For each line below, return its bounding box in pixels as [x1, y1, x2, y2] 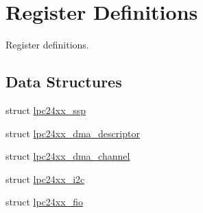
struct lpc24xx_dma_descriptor [5, 126, 140, 140]
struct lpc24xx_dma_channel [5, 149, 130, 163]
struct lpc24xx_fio [5, 195, 83, 209]
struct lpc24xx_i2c [5, 171, 85, 186]
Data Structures [5, 71, 122, 92]
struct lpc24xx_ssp [5, 102, 86, 117]
